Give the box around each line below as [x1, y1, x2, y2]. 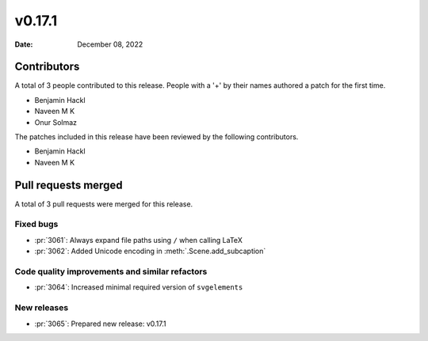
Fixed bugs [14, 218, 59, 229]
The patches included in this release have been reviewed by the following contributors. [14, 132, 299, 142]
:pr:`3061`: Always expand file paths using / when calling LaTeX [34, 235, 243, 244]
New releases [14, 302, 69, 313]
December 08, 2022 [77, 40, 143, 49]
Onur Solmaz [34, 117, 78, 127]
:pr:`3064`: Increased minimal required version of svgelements [34, 282, 243, 292]
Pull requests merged [14, 178, 123, 191]
